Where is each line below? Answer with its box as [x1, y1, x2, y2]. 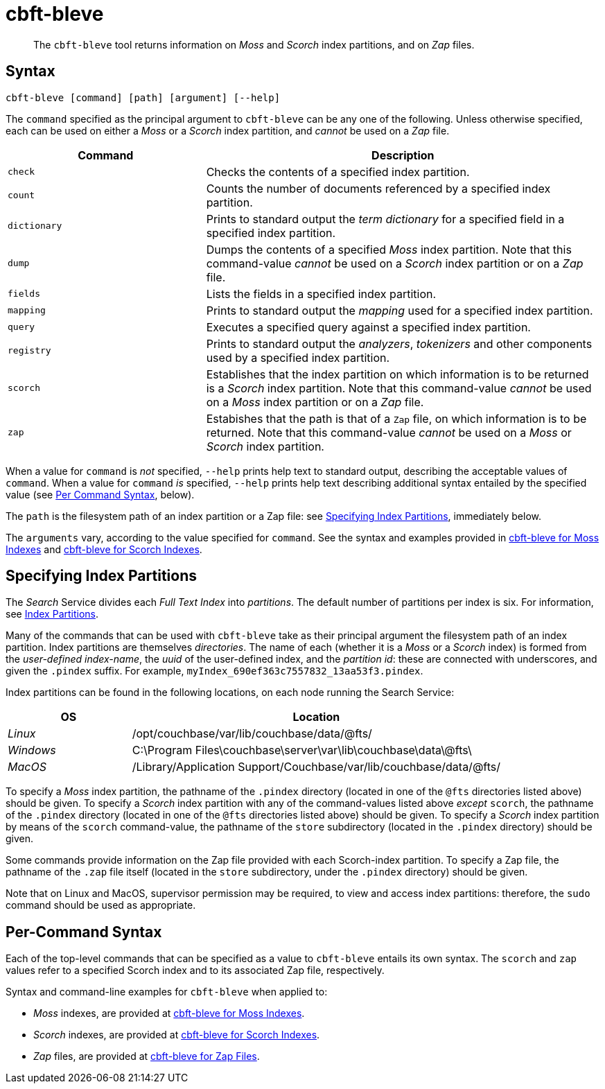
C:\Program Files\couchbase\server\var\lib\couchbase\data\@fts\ [132, 743, 472, 758]
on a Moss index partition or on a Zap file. [206, 394, 424, 409]
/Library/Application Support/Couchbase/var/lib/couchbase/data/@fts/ [132, 760, 500, 774]
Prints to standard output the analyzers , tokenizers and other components [206, 336, 593, 351]
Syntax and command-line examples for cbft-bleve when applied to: [6, 986, 328, 998]
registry [8, 345, 51, 356]
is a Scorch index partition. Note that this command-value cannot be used [206, 381, 592, 395]
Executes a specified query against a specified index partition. [206, 320, 531, 334]
